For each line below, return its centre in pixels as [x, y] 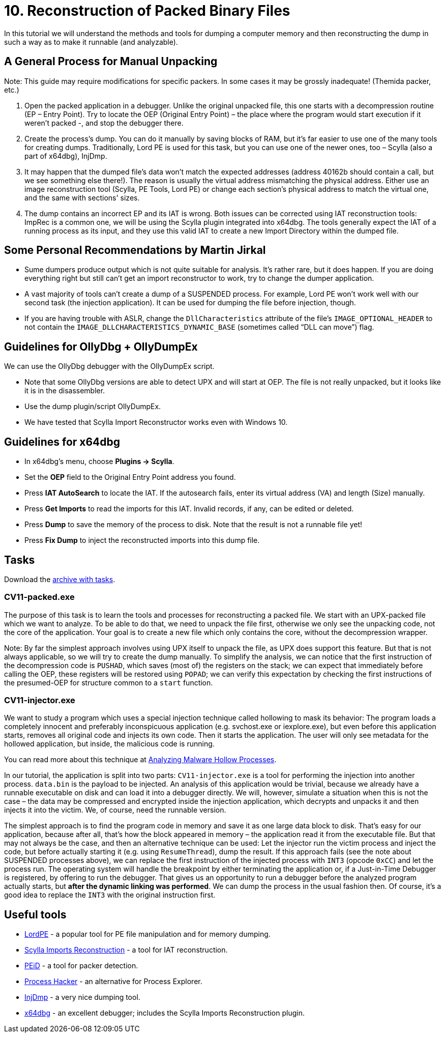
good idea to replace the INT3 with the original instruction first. [110, 895]
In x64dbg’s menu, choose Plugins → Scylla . [99, 462]
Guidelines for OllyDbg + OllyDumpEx [101, 347]
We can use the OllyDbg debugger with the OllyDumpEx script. [109, 366]
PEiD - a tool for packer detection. [81, 966]
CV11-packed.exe [39, 597]
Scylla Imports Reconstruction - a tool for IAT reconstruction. [126, 950]
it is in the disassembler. [65, 391]
